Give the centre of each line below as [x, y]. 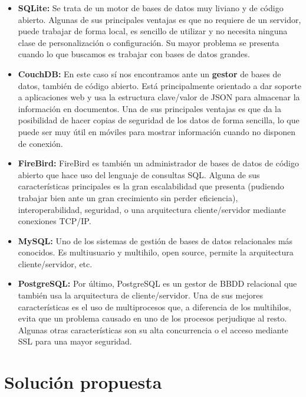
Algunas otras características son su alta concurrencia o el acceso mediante [153, 329]
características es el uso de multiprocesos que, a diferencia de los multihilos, [154, 306]
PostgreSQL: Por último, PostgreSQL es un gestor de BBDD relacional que [157, 283]
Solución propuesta [83, 382]
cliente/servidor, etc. [55, 263]
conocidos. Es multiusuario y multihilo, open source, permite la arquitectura [156, 252]
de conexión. [40, 143]
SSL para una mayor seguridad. [75, 341]
